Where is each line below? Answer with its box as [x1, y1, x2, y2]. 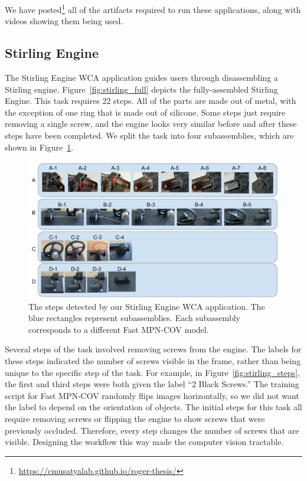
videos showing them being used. [5, 15, 123, 27]
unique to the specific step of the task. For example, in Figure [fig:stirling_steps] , [5, 366, 300, 378]
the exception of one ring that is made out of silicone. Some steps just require [5, 106, 286, 118]
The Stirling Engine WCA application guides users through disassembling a [5, 71, 278, 84]
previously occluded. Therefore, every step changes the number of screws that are [5, 424, 299, 436]
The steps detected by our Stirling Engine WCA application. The [28, 300, 265, 312]
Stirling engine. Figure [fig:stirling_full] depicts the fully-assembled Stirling [5, 83, 278, 95]
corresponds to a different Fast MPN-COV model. [28, 323, 209, 335]
